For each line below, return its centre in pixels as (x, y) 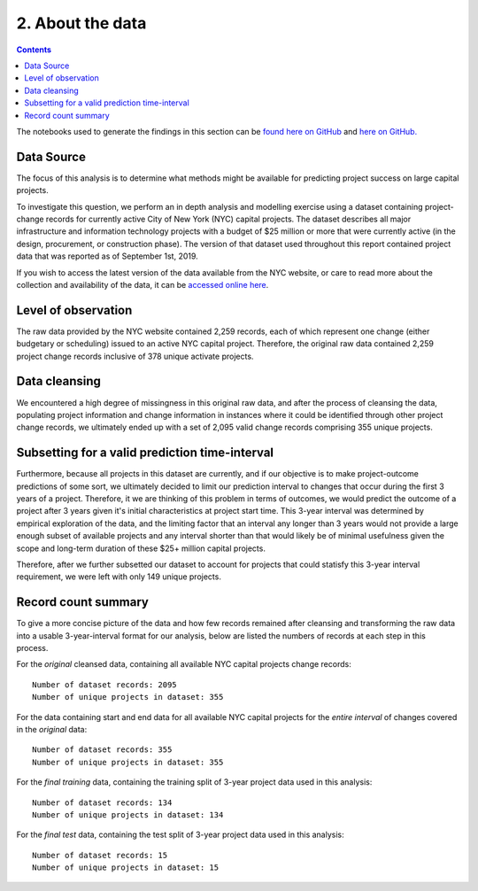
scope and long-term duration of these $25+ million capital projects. (141, 548)
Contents (34, 50)
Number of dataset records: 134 (102, 802)
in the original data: (52, 729)
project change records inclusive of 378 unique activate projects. (135, 356)
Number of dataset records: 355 (102, 750)
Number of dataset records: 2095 (104, 685)
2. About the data (81, 23)
